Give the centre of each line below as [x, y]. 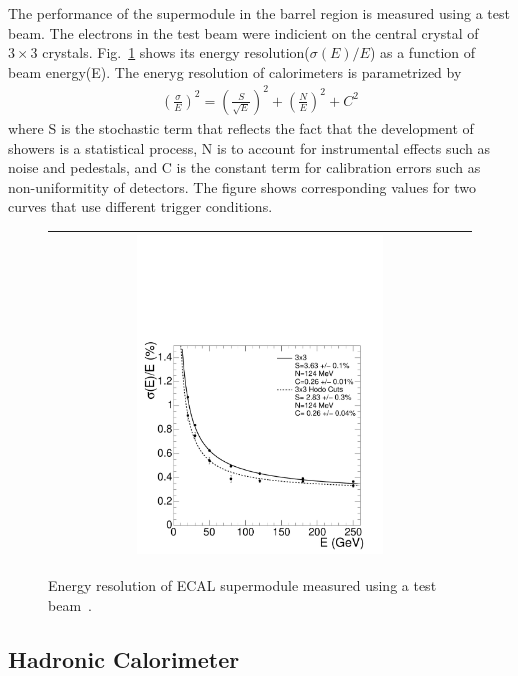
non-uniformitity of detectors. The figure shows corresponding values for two [242, 186]
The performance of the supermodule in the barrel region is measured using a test [259, 13]
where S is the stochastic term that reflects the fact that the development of [241, 127]
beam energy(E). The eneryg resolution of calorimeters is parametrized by [235, 71]
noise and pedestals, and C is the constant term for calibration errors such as [244, 167]
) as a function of [422, 52]
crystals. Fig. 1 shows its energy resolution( [176, 52]
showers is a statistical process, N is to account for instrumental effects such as [249, 147]
